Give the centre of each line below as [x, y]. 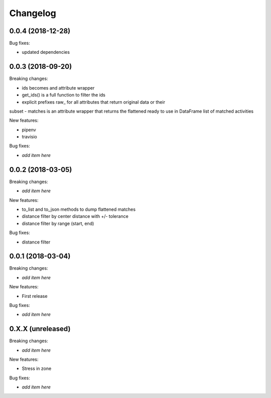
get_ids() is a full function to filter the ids [63, 95]
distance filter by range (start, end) [58, 223]
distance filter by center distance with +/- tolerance [75, 216]
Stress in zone [37, 369]
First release [35, 296]
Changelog [33, 13]
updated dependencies [46, 52]
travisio [29, 137]
